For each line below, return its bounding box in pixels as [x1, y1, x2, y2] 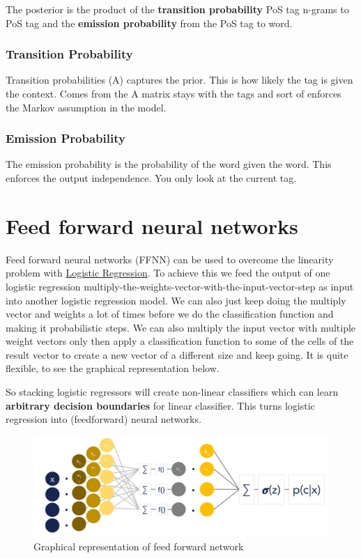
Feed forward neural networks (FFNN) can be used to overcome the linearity [6, 251, 334, 266]
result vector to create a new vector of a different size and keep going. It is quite [6, 347, 348, 362]
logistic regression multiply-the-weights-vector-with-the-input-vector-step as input [6, 279, 354, 293]
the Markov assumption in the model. [6, 100, 167, 114]
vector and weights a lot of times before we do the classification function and [6, 307, 334, 321]
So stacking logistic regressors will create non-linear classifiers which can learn [6, 385, 339, 399]
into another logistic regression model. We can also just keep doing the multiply [6, 293, 346, 307]
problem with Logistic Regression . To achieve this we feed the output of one [6, 265, 330, 280]
